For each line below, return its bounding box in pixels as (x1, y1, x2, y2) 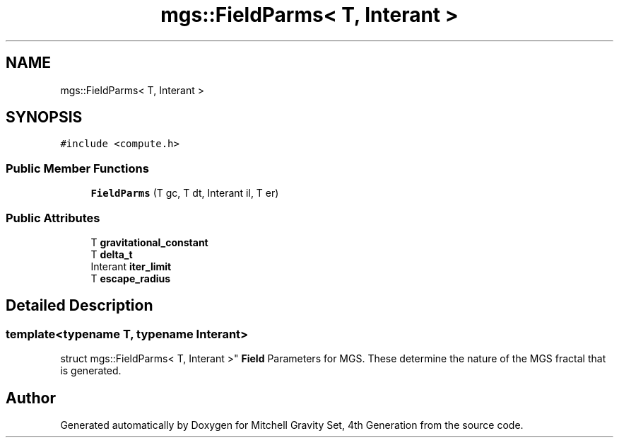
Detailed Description (6, 297, 153, 315)
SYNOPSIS (6, 108, 83, 127)
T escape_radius (90, 272, 171, 284)
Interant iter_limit (90, 260, 172, 272)
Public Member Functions (6, 161, 149, 176)
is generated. (60, 364, 122, 377)
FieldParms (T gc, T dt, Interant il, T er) (90, 187, 279, 200)
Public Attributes (6, 210, 100, 225)
